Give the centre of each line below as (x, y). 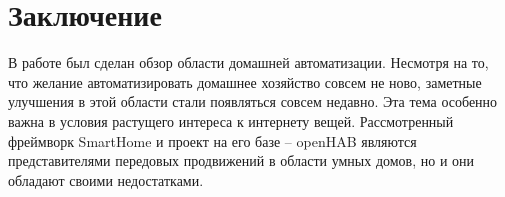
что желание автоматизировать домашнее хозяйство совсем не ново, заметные (245, 81)
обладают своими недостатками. (106, 179)
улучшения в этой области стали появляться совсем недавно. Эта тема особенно (253, 101)
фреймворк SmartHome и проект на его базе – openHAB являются (212, 140)
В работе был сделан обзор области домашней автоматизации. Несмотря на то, (248, 62)
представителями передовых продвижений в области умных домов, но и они (241, 160)
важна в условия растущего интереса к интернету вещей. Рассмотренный (231, 120)
